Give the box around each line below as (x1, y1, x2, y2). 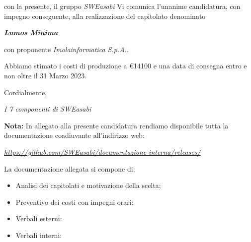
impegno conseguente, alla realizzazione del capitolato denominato (4, 10, 206, 21)
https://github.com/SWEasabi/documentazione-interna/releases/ (4, 146, 201, 157)
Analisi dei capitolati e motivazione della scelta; (15, 180, 161, 190)
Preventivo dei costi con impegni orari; (15, 196, 134, 207)
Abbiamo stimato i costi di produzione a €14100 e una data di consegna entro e (4, 60, 247, 71)
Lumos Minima (4, 27, 58, 38)
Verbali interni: (15, 230, 62, 240)
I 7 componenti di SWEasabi (4, 104, 91, 114)
